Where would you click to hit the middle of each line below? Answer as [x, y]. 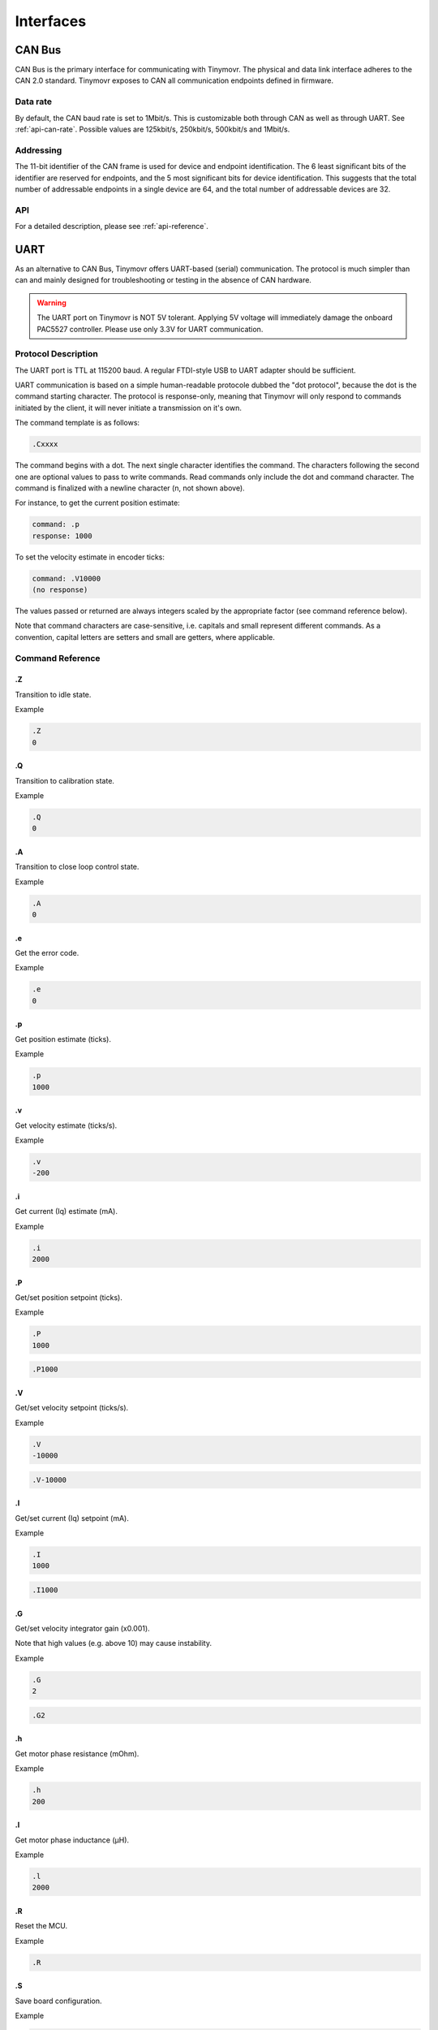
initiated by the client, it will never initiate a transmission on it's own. [129, 408]
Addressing [39, 150]
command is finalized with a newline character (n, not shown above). [130, 488]
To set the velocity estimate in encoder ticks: [90, 557]
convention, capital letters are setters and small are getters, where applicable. [145, 637]
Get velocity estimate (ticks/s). [66, 1125]
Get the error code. [47, 953]
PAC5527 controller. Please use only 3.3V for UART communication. [150, 329]
